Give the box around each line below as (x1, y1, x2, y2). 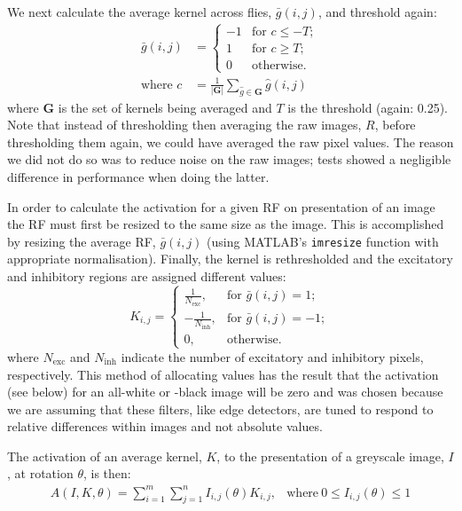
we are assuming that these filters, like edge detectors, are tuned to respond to (7, 399, 434, 418)
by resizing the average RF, (7, 232, 156, 250)
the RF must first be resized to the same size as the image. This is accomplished (7, 215, 444, 233)
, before (374, 115, 416, 134)
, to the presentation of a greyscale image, (216, 446, 444, 465)
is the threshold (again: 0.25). (287, 98, 448, 116)
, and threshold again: (317, 3, 437, 20)
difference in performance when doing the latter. (7, 167, 270, 185)
